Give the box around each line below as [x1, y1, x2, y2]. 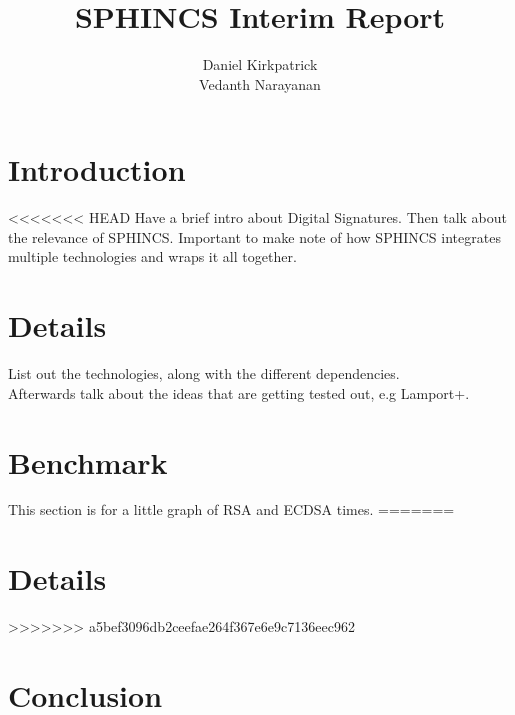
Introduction [8, 149, 186, 190]
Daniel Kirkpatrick [202, 54, 318, 75]
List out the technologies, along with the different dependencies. [8, 363, 400, 384]
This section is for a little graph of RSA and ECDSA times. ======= [8, 499, 455, 520]
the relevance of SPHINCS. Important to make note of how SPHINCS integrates [8, 226, 501, 247]
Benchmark [8, 441, 168, 482]
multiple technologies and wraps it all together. [8, 246, 297, 267]
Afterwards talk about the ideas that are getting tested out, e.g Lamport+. [8, 382, 470, 403]
